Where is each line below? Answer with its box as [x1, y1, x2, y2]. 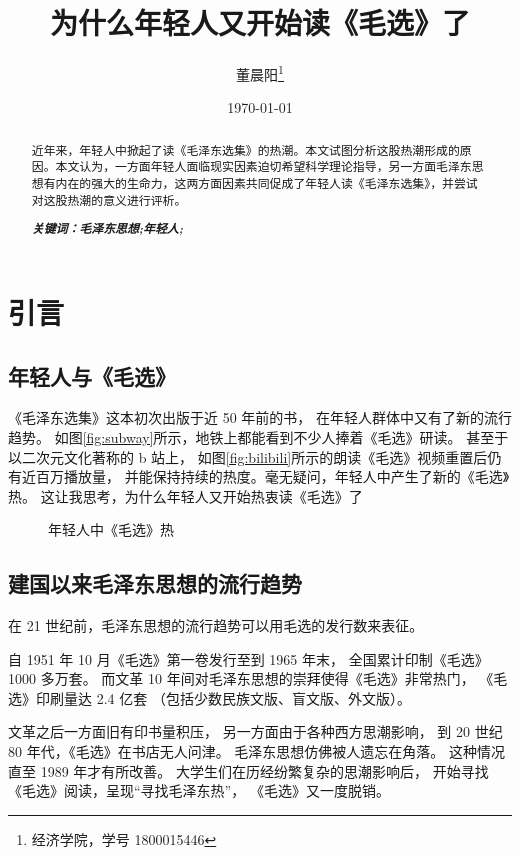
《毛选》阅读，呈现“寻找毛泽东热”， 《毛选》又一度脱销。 [8, 780, 390, 801]
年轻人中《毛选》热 [48, 519, 174, 540]
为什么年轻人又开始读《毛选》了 [49, 2, 470, 43]
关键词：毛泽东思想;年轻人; [31, 219, 183, 238]
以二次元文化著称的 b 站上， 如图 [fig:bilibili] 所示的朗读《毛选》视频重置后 [8, 446, 488, 467]
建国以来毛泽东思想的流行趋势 [8, 568, 302, 599]
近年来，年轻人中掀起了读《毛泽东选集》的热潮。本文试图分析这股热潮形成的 [31, 141, 460, 158]
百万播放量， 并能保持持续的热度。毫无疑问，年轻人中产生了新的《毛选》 [35, 466, 510, 487]
